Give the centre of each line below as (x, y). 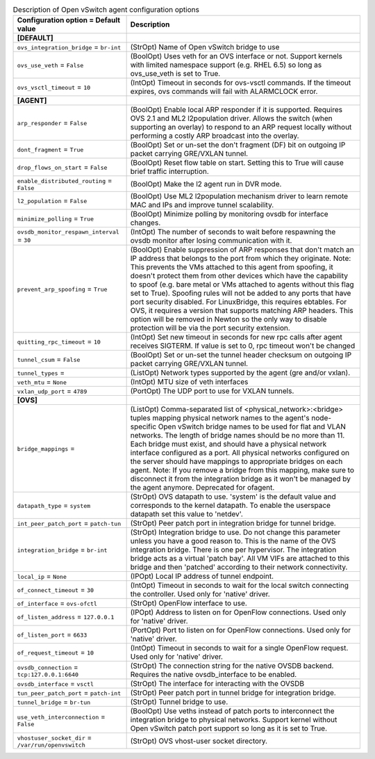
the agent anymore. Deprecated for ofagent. (202, 488)
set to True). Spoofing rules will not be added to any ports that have (241, 294)
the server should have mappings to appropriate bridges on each (236, 461)
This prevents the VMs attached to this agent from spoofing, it (232, 267)
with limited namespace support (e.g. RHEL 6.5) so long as (226, 65)
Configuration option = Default (69, 20)
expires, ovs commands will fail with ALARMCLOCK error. (224, 92)
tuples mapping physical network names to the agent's (220, 418)
